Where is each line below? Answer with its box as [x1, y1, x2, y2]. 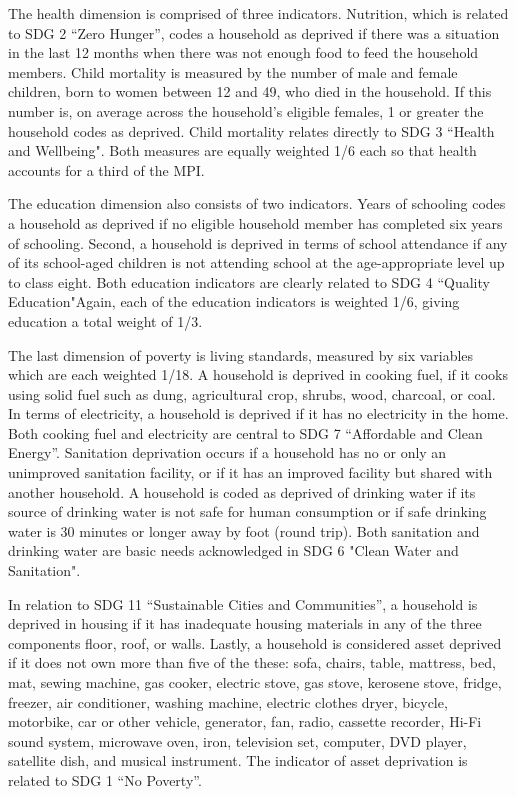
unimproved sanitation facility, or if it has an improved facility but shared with [8, 462, 493, 483]
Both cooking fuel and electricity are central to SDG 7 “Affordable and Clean [8, 422, 483, 443]
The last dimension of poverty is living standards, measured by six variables [8, 344, 474, 365]
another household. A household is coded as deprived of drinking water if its [8, 481, 476, 502]
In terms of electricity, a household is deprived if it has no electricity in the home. [8, 403, 509, 424]
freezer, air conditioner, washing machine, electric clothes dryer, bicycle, [8, 691, 448, 712]
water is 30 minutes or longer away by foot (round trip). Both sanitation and [8, 520, 480, 541]
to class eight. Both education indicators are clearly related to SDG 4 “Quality [8, 271, 490, 292]
